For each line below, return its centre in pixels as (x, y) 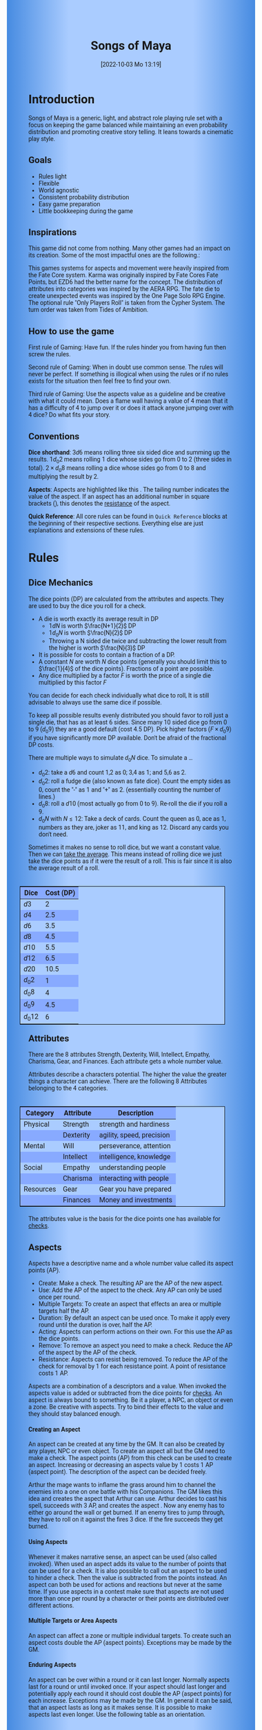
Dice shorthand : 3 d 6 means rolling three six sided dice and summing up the (129, 452)
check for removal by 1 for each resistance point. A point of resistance (132, 1366)
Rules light (52, 176)
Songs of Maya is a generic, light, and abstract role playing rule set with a (125, 118)
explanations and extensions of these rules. (87, 530)
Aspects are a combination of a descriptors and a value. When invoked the (128, 1386)
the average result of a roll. (64, 868)
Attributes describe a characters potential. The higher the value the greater (128, 1075)
